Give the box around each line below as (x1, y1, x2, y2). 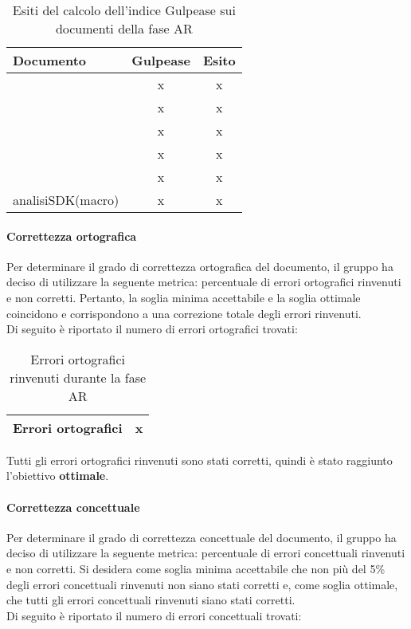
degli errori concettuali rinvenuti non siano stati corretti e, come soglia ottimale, (6, 576, 398, 592)
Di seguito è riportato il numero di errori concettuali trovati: (6, 607, 302, 623)
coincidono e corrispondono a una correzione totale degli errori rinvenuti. (6, 305, 362, 321)
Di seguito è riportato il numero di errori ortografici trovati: (6, 320, 298, 337)
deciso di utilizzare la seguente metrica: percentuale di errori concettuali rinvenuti (6, 544, 405, 561)
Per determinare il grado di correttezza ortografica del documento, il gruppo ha (6, 257, 393, 274)
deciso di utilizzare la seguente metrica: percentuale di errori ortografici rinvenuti (6, 273, 401, 290)
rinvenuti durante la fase (10, 368, 147, 387)
